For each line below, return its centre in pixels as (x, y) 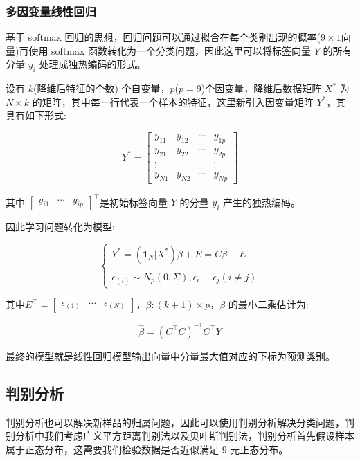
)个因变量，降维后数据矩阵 (261, 88)
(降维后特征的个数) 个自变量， (101, 88)
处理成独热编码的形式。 (92, 64)
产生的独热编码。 (261, 202)
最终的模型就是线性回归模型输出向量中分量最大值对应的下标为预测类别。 (170, 355)
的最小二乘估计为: (268, 304)
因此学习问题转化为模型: (60, 227)
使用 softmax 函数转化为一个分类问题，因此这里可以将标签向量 (170, 50)
